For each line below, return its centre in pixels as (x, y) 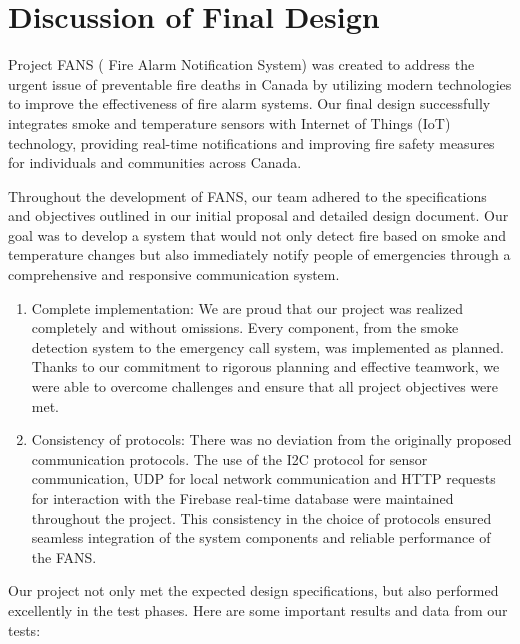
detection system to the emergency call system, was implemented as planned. (267, 346)
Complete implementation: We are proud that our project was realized (247, 307)
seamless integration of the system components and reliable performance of (261, 537)
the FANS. (64, 556)
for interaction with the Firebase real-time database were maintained (242, 498)
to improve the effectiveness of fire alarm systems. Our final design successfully (249, 103)
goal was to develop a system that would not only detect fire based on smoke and (257, 234)
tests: (24, 629)
